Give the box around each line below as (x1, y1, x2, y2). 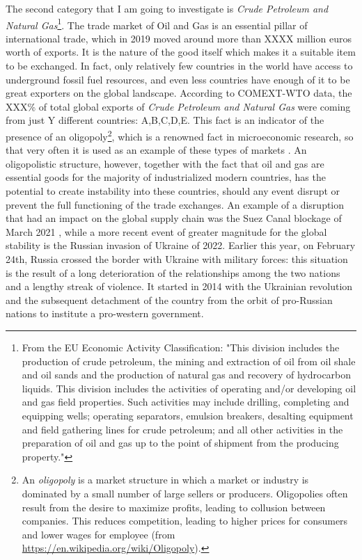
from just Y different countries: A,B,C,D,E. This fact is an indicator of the (6, 113, 324, 127)
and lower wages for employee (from (22, 527, 175, 541)
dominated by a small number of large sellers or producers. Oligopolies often (22, 486, 348, 500)
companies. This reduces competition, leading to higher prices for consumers (22, 513, 348, 528)
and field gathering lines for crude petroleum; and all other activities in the (22, 422, 343, 436)
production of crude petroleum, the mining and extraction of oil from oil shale (22, 353, 356, 368)
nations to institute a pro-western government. (6, 306, 204, 321)
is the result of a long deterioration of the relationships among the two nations (6, 265, 340, 280)
